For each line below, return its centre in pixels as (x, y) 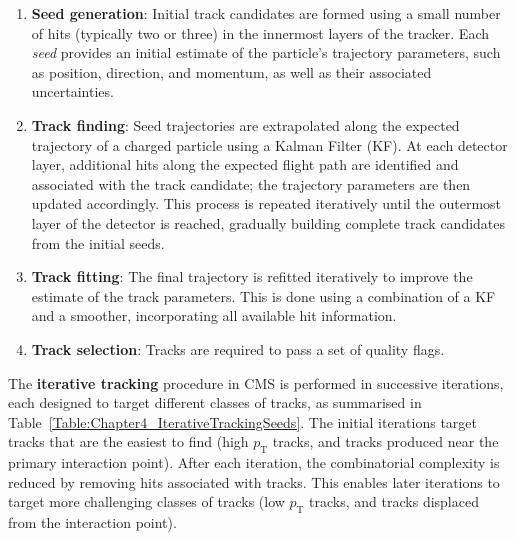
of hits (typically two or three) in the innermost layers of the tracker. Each (260, 32)
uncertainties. (72, 91)
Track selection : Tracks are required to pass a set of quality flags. (238, 348)
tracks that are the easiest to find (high (128, 441)
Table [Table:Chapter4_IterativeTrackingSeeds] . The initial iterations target (243, 421)
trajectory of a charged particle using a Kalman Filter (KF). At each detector (269, 144)
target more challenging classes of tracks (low (146, 501)
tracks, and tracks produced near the (385, 441)
